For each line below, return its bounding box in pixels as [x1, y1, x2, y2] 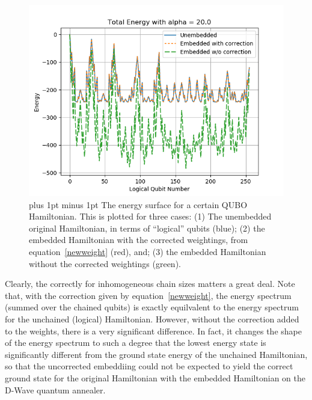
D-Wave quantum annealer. [5, 383, 106, 396]
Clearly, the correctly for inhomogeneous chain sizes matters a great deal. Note [5, 277, 295, 290]
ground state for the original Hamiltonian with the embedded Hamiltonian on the [5, 371, 305, 384]
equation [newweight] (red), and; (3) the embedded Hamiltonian [29, 245, 266, 257]
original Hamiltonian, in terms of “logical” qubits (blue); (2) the [29, 221, 265, 234]
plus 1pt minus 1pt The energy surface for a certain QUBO [29, 198, 248, 211]
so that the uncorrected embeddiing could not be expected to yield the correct [5, 360, 293, 372]
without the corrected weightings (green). [29, 257, 181, 269]
